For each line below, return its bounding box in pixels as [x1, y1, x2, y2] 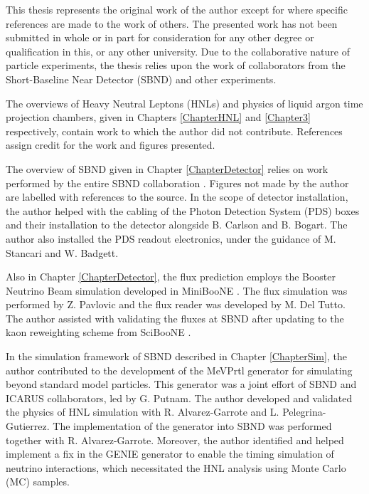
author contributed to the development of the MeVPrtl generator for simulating [6, 362, 353, 377]
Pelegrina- [282, 404, 326, 419]
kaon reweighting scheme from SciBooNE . [6, 325, 191, 340]
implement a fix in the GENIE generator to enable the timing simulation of [6, 446, 334, 461]
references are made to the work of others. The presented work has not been [6, 16, 338, 31]
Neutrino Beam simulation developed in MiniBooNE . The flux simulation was [6, 283, 348, 298]
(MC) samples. [6, 474, 70, 489]
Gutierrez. [6, 419, 50, 433]
